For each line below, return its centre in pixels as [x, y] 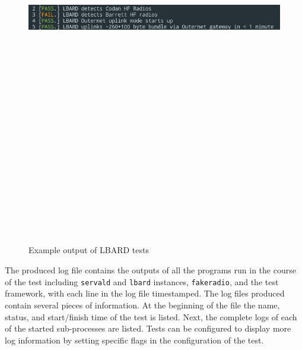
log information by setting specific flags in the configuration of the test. [134, 340]
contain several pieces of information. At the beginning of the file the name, [142, 305]
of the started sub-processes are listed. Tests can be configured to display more [148, 328]
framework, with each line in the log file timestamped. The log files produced [145, 293]
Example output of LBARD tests [89, 250]
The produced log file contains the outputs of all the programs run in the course [150, 270]
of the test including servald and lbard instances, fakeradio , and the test [142, 281]
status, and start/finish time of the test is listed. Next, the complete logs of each [151, 316]
